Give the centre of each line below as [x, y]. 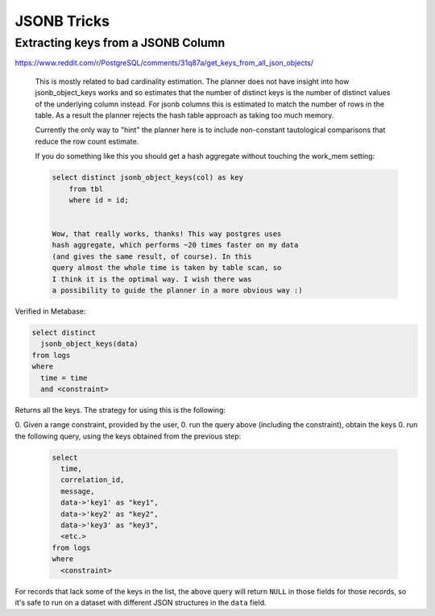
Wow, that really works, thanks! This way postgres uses [167, 234]
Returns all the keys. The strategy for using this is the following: [120, 410]
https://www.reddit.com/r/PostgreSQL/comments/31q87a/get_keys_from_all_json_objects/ [164, 63]
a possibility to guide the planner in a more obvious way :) [177, 291]
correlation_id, [93, 480]
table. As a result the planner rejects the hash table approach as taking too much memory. [184, 115]
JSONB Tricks [62, 21]
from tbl [86, 189]
